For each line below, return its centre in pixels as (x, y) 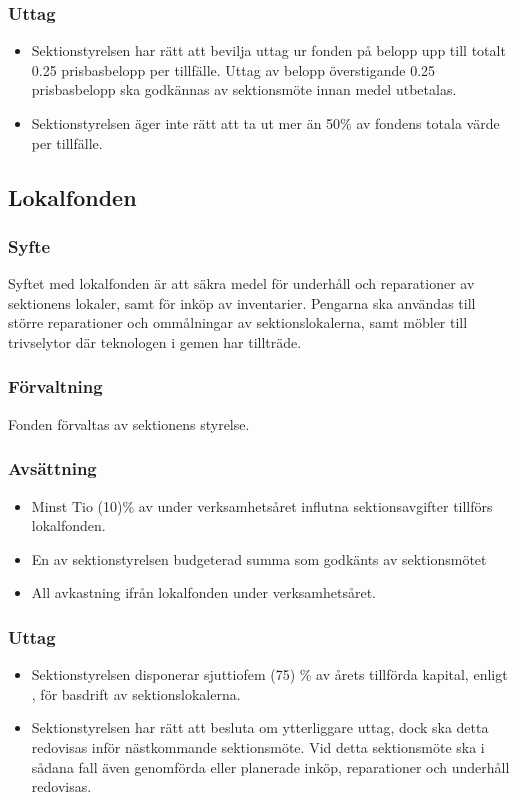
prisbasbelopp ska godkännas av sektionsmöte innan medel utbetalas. (244, 89)
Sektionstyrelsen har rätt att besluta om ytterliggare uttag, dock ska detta (260, 727)
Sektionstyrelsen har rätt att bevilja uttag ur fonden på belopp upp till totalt (268, 50)
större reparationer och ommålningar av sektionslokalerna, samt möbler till (238, 322)
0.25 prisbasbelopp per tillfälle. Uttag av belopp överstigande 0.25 (233, 69)
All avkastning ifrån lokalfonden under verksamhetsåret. (204, 592)
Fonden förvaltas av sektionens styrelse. (129, 423)
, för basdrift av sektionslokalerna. (136, 693)
